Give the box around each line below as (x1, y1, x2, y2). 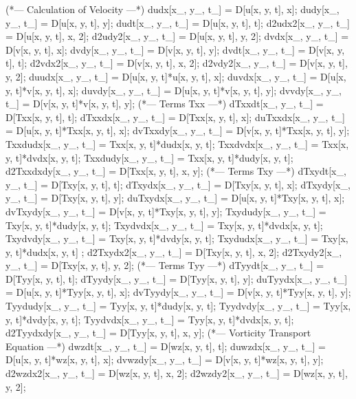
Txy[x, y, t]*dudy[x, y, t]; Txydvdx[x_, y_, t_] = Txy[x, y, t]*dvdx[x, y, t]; (5, 217, 323, 232)
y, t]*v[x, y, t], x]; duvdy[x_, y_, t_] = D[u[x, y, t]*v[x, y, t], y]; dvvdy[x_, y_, (5, 83, 342, 97)
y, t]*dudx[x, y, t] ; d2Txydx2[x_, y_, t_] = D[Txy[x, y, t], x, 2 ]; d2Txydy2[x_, (5, 244, 342, 259)
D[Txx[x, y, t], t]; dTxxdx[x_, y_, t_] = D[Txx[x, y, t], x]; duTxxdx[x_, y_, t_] (5, 109, 346, 124)
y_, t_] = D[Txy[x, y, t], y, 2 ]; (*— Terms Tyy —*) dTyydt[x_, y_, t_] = (5, 258, 324, 272)
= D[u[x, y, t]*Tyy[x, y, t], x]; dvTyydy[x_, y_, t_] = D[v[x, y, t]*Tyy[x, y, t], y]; (5, 285, 351, 299)
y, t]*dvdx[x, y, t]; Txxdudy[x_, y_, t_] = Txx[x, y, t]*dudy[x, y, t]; (5, 150, 293, 164)
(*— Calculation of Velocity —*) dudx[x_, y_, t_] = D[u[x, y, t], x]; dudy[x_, (5, 2, 340, 16)
